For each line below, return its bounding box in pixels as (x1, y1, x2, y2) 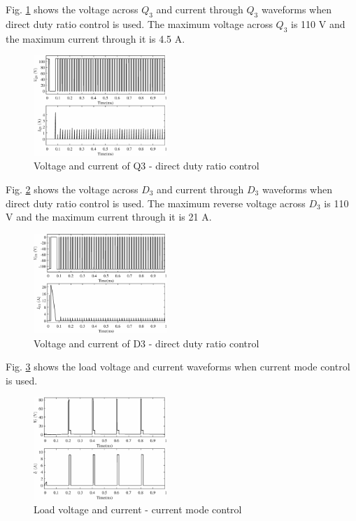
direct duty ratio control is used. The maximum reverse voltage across (6, 195, 306, 210)
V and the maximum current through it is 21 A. (6, 209, 212, 224)
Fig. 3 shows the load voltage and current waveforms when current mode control (6, 359, 350, 374)
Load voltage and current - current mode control (34, 502, 242, 517)
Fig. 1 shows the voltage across (6, 2, 138, 16)
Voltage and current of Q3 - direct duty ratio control (34, 158, 259, 173)
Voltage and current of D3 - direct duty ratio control (34, 335, 259, 350)
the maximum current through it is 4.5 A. (6, 31, 185, 46)
